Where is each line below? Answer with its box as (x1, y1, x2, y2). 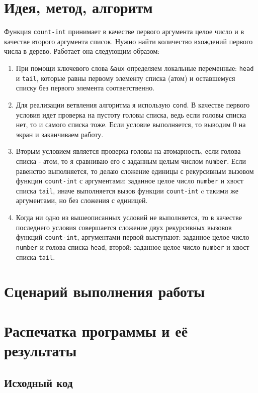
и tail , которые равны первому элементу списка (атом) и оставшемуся (16, 72, 235, 83)
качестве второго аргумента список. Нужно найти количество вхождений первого (4, 36, 253, 46)
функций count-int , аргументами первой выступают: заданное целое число (16, 232, 249, 242)
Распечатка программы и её (4, 320, 188, 341)
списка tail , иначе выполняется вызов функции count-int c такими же (16, 185, 238, 195)
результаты (4, 340, 77, 360)
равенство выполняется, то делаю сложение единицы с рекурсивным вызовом (16, 165, 254, 176)
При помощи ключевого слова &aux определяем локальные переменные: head (16, 62, 254, 73)
